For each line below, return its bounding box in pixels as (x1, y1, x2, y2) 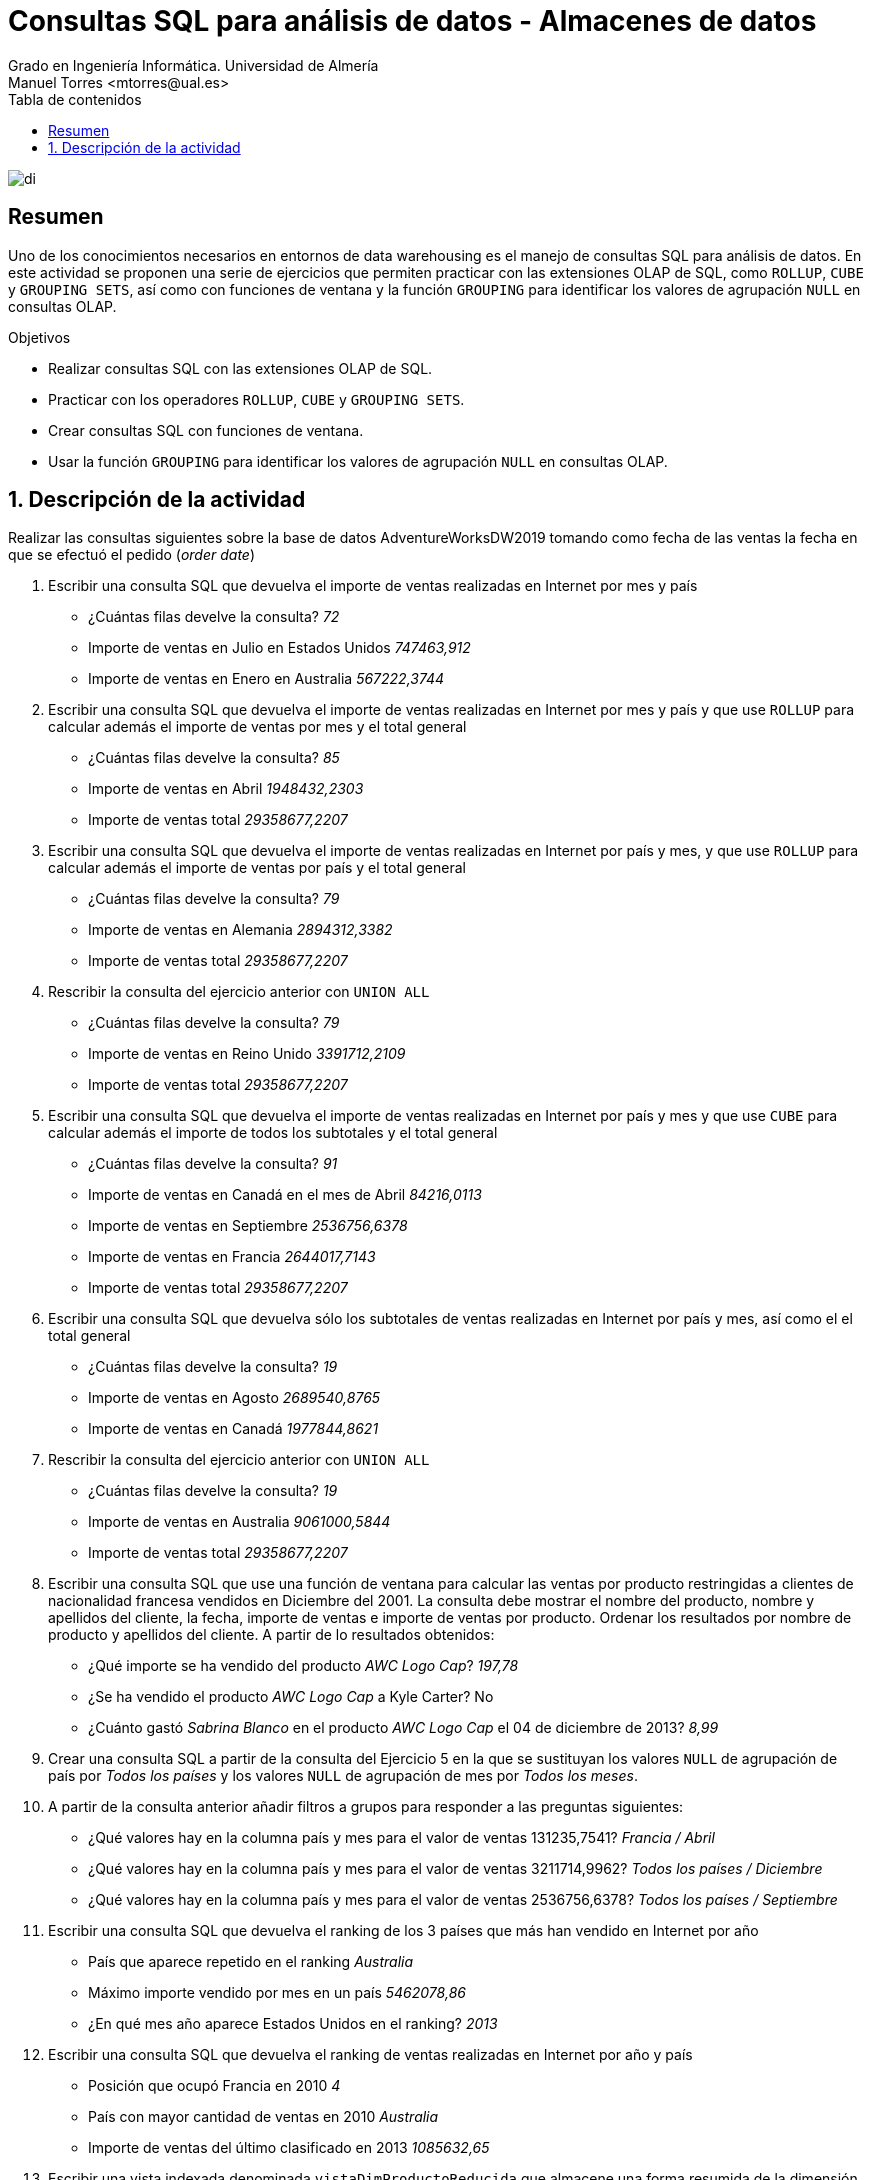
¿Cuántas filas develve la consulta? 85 (88, 749, 340, 767)
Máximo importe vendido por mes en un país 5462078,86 (88, 1984, 466, 2002)
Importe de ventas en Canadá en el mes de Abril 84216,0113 (88, 1186, 482, 1204)
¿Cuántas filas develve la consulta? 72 (88, 608, 340, 626)
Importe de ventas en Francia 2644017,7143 (88, 1248, 376, 1266)
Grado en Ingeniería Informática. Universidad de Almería (8, 56, 379, 74)
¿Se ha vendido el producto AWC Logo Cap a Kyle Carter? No (88, 1688, 494, 1706)
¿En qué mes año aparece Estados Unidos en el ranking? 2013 (88, 2015, 498, 2033)
